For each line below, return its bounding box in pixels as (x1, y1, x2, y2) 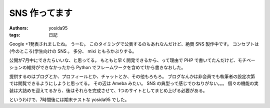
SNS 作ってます (9, 7, 72, 18)
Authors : (9, 25, 28, 31)
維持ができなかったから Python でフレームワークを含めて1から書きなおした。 (26, 64, 186, 70)
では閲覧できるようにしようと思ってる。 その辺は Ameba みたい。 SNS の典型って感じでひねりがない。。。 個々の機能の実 (9, 80, 259, 86)
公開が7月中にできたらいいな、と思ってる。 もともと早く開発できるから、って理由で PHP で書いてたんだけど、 (9, 57, 238, 63)
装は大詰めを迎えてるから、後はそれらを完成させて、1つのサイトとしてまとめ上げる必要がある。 (9, 87, 207, 93)
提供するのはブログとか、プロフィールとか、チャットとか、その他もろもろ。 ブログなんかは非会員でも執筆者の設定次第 (9, 73, 255, 79)
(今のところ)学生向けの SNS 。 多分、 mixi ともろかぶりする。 (9, 48, 137, 54)
